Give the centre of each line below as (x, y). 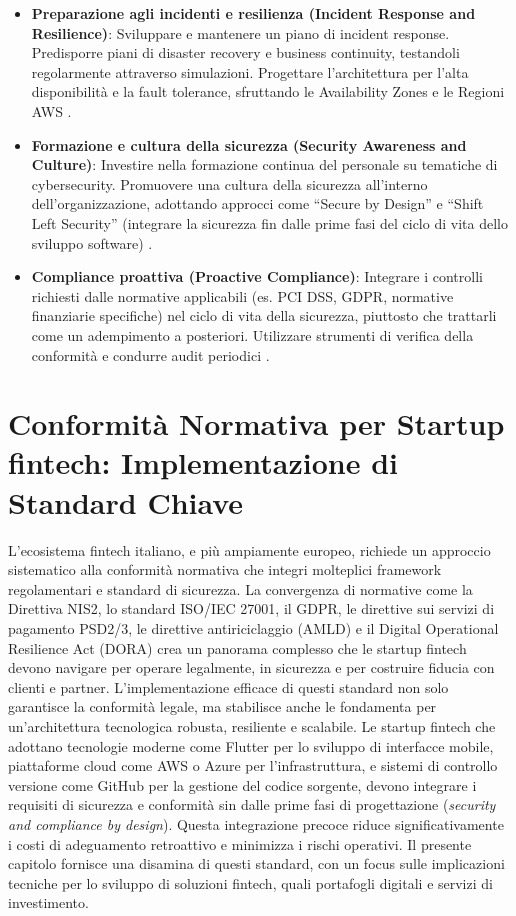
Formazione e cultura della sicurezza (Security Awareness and (249, 144)
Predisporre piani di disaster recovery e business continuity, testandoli (245, 52)
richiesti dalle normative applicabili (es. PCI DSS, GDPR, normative (242, 295)
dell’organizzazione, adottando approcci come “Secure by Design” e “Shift (257, 203)
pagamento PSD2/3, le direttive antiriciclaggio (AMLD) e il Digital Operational (253, 627)
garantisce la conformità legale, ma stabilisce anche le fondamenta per (222, 706)
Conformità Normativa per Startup (256, 423)
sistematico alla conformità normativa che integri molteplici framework (225, 569)
